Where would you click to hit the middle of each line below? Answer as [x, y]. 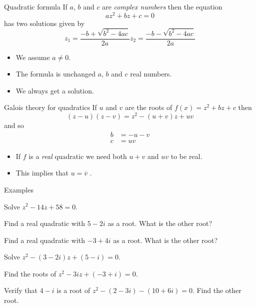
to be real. [186, 156]
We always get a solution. [55, 90]
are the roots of [148, 107]
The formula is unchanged [55, 74]
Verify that [21, 290]
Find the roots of [30, 273]
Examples [19, 189]
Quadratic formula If [36, 6]
